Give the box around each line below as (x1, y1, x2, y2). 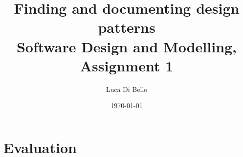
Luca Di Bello (106, 84, 148, 94)
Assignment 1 (80, 55, 174, 75)
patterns (98, 17, 155, 37)
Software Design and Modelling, (16, 36, 237, 56)
